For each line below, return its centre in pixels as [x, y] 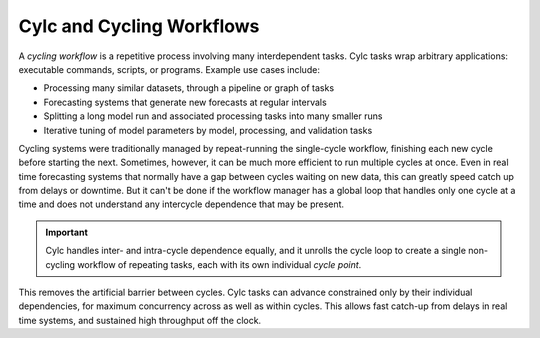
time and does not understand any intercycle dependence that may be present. [181, 204]
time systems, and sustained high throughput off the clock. [140, 320]
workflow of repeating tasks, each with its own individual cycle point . [219, 264]
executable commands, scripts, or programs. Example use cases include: [169, 69]
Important [67, 232]
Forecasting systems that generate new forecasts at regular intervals [185, 102]
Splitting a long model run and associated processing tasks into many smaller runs [213, 116]
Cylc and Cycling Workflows [139, 26]
